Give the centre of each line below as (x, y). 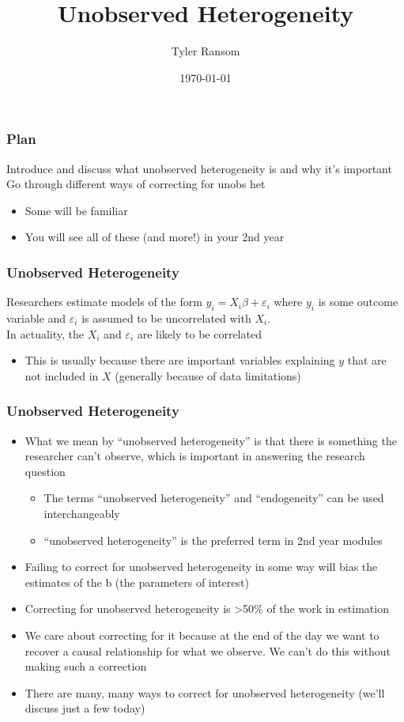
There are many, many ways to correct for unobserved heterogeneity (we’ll (205, 692)
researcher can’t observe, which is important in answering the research (195, 456)
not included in (62, 375)
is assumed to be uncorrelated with (166, 318)
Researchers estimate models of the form (104, 302)
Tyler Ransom (206, 51)
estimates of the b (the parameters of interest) (137, 582)
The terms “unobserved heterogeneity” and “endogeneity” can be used (214, 498)
